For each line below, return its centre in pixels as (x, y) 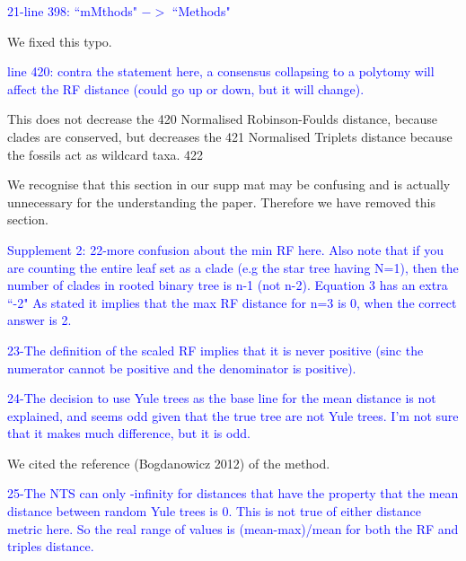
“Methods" (201, 11)
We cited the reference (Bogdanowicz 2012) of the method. (169, 463)
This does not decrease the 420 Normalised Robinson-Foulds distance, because (222, 119)
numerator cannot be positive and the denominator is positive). (182, 368)
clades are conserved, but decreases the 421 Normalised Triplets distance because (230, 136)
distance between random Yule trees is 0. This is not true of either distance (215, 511)
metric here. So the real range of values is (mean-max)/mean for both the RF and (233, 528)
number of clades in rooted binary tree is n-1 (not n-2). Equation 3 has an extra (228, 285)
